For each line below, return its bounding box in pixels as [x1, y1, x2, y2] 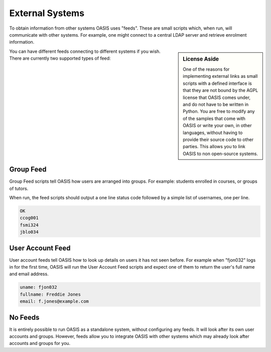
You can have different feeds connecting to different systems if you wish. [9, 48, 161, 54]
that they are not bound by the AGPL [183, 87, 258, 93]
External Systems [9, 8, 85, 19]
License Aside [183, 55, 219, 62]
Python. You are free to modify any [183, 108, 255, 114]
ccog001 [20, 215, 39, 221]
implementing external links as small [183, 73, 258, 79]
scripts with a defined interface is [183, 80, 252, 86]
